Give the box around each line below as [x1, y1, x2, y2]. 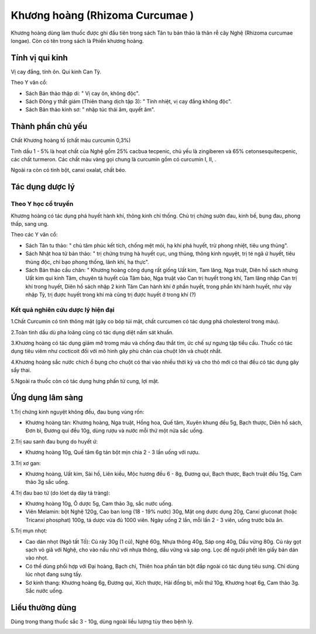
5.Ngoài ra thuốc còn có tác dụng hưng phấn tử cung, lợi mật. [11, 377, 160, 384]
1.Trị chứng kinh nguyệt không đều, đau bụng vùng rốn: [11, 408, 145, 415]
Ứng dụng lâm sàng [11, 393, 83, 403]
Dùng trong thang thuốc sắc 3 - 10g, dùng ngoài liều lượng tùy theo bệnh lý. [11, 618, 194, 625]
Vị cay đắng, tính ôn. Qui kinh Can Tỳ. [11, 68, 102, 75]
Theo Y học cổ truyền [11, 200, 74, 208]
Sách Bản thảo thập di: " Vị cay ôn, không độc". [25, 90, 140, 97]
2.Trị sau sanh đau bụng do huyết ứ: [11, 438, 98, 445]
